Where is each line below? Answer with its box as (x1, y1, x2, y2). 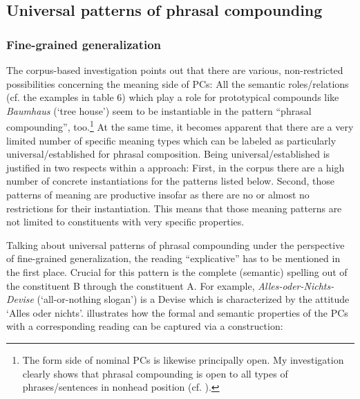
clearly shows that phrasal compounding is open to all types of (22, 366, 288, 380)
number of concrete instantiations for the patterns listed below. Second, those (6, 174, 334, 188)
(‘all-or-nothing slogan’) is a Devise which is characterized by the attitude (37, 292, 350, 306)
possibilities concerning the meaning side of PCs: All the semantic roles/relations (6, 76, 349, 91)
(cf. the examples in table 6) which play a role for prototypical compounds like (6, 90, 339, 104)
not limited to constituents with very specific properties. (6, 214, 245, 229)
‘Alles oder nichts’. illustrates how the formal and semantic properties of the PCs (6, 305, 348, 319)
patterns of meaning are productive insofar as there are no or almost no (6, 187, 310, 201)
